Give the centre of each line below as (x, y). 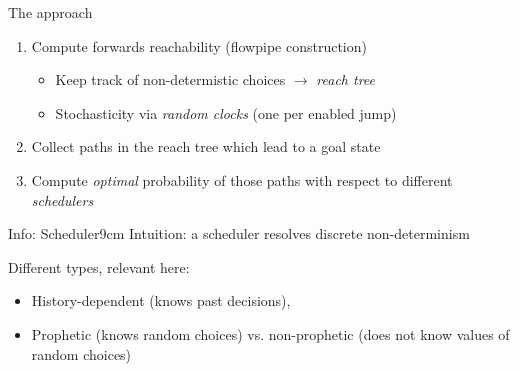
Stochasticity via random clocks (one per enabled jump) (226, 112)
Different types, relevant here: (99, 266)
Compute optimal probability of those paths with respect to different (242, 179)
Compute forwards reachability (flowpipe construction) (199, 45)
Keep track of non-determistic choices (170, 79)
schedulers (62, 199)
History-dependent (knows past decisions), (161, 300)
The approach (50, 12)
